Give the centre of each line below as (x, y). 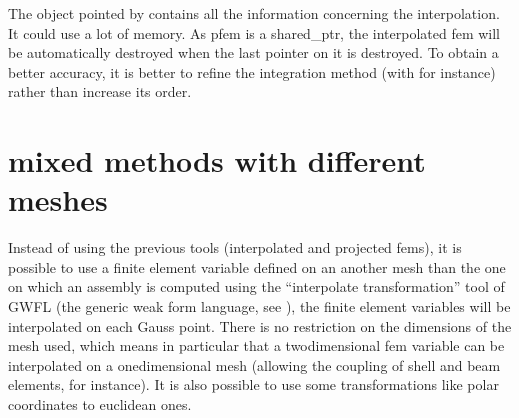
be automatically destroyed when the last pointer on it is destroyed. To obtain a (253, 52)
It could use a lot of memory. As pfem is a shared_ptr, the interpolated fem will (254, 32)
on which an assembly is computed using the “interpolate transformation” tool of (256, 286)
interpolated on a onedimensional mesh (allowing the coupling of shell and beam (254, 364)
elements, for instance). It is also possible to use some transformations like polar (253, 384)
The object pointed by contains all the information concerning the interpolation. (254, 13)
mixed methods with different (217, 160)
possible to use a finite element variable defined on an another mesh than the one (257, 266)
